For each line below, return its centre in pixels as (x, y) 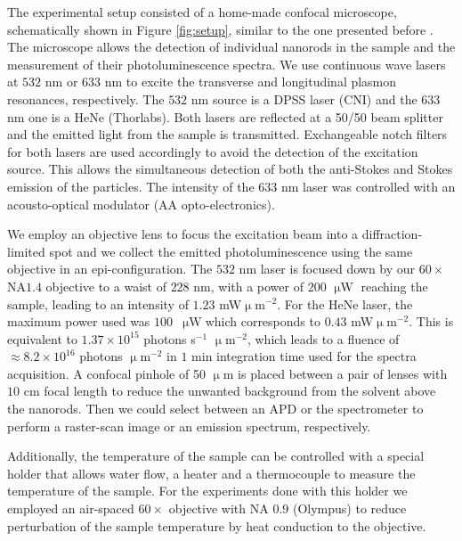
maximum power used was (79, 321)
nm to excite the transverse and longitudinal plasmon (251, 82)
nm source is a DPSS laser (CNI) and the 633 (316, 98)
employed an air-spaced (71, 508)
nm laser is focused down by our (327, 269)
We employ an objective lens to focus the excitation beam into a (183, 234)
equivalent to (42, 338)
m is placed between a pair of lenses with (335, 373)
